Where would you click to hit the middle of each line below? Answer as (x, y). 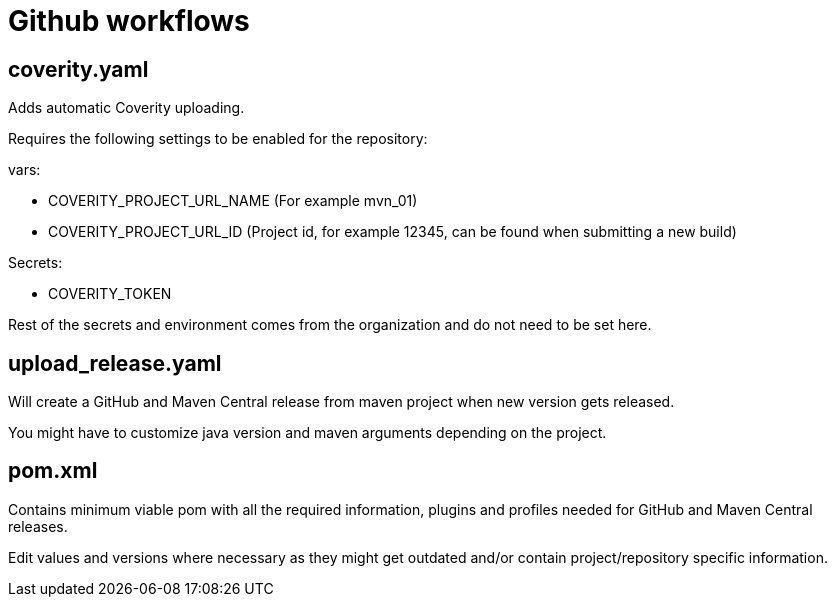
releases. (38, 526)
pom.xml (53, 471)
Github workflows (129, 21)
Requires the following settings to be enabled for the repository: (218, 139)
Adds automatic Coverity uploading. (126, 108)
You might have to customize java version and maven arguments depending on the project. (307, 433)
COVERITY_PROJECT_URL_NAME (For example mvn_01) (233, 201)
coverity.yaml (78, 69)
